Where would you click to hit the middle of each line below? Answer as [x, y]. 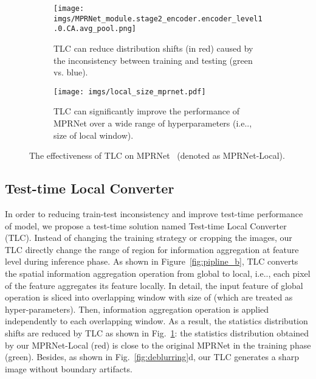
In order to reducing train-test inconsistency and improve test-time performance [154, 213]
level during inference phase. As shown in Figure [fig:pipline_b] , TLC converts [152, 261]
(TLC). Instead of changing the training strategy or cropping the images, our [149, 238]
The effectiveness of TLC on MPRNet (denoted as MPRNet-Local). [157, 155]
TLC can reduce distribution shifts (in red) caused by [153, 48]
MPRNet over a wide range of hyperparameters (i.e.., [153, 123]
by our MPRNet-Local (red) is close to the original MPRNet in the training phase [158, 345]
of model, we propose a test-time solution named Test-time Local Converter [146, 225]
